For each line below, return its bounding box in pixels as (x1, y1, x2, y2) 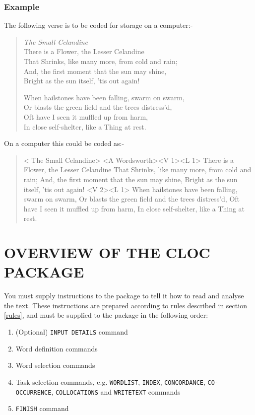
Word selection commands (15, 360, 95, 370)
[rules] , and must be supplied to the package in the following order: (4, 310, 208, 320)
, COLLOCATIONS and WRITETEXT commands (51, 386, 181, 397)
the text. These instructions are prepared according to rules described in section (4, 300, 247, 310)
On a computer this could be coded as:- (4, 138, 125, 148)
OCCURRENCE (15, 389, 52, 396)
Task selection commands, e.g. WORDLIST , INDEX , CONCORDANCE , (15, 376, 205, 387)
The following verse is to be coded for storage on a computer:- (4, 20, 193, 30)
